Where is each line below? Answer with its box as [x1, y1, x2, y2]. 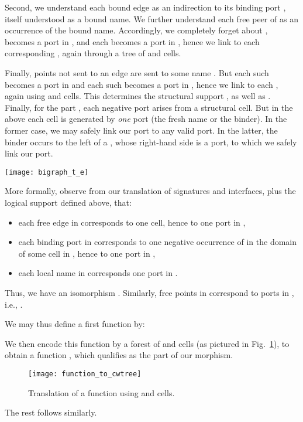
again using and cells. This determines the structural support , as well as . [5, 90, 271, 102]
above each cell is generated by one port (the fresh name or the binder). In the [5, 113, 287, 125]
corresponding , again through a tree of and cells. [5, 47, 181, 59]
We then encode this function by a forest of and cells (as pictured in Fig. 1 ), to [5, 337, 290, 349]
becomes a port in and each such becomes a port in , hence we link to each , [5, 78, 278, 90]
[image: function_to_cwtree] [28, 369, 142, 378]
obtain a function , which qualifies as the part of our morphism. [5, 349, 233, 361]
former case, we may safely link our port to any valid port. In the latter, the [5, 124, 278, 136]
